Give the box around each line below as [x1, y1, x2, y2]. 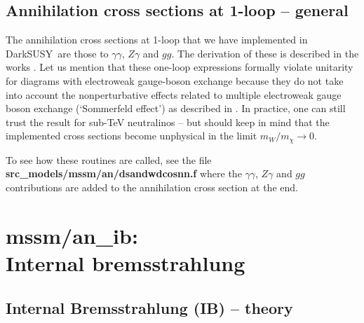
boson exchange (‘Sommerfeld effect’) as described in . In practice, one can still [6, 101, 346, 116]
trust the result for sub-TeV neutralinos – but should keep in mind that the [6, 114, 330, 129]
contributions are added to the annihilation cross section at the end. [6, 180, 298, 194]
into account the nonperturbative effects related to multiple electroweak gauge [6, 87, 342, 102]
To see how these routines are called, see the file [6, 152, 212, 167]
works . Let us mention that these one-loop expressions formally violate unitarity [6, 60, 353, 74]
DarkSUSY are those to [6, 46, 109, 60]
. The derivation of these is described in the [171, 46, 359, 60]
